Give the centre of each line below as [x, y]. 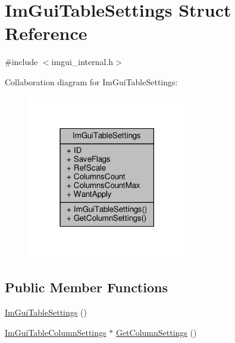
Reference [46, 33]
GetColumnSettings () [156, 332]
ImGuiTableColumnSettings [56, 332]
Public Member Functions [86, 287]
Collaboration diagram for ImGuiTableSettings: [91, 81]
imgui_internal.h [82, 62]
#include [21, 62]
